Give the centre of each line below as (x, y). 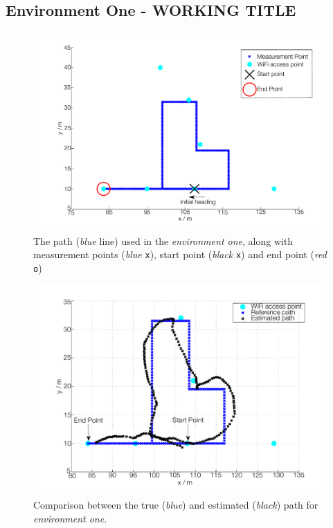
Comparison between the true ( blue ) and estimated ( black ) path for (176, 505)
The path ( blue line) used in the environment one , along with (163, 240)
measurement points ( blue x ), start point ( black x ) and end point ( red (180, 254)
